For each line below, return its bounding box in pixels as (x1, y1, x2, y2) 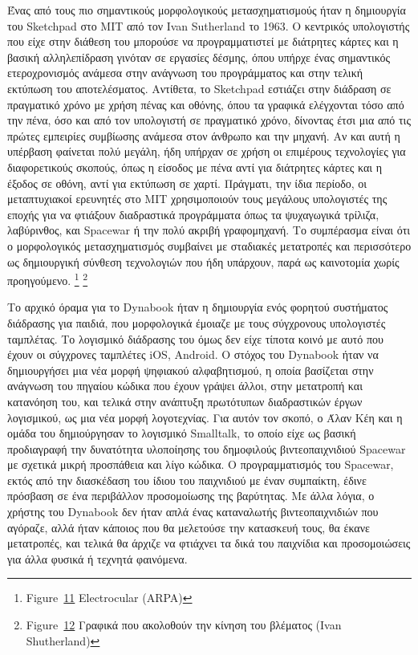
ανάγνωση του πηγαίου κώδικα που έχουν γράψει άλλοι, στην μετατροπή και (7, 377, 363, 394)
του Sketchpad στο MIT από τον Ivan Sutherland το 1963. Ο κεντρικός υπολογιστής (7, 17, 410, 34)
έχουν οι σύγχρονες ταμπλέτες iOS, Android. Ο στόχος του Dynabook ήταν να (7, 346, 379, 363)
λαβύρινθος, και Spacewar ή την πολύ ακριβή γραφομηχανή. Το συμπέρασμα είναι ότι (7, 222, 411, 238)
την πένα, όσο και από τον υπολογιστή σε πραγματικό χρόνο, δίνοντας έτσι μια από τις (7, 112, 411, 128)
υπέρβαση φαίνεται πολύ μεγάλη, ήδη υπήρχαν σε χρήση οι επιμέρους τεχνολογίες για (7, 143, 406, 160)
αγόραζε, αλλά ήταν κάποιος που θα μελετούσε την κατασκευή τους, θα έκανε (7, 519, 370, 535)
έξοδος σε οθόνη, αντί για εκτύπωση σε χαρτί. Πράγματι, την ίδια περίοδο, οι (7, 174, 367, 191)
